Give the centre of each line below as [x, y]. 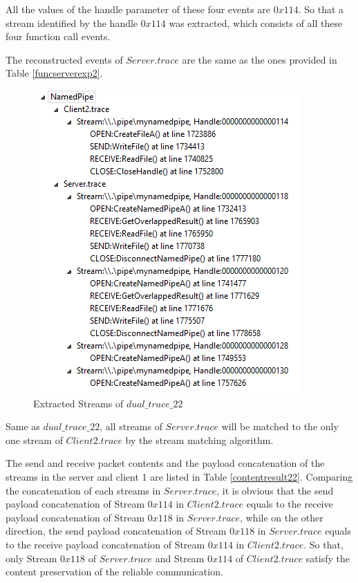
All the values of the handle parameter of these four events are [138, 9]
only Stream [31, 558]
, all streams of [131, 426]
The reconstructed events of [64, 59]
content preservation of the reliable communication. [114, 572]
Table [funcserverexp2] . [54, 73]
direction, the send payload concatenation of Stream [116, 531]
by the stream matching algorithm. [199, 439]
